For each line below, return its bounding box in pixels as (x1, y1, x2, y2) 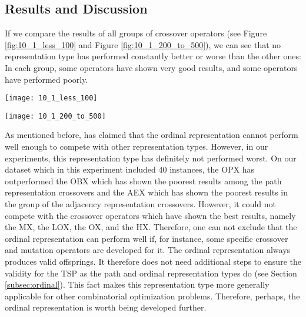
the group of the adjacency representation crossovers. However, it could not (5, 198, 276, 210)
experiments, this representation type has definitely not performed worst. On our (5, 151, 297, 164)
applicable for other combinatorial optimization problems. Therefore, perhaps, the (5, 289, 300, 302)
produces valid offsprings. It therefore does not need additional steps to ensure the (5, 255, 301, 268)
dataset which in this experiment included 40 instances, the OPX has (5, 163, 255, 176)
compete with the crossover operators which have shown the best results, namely (5, 209, 296, 221)
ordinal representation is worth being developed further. (5, 301, 207, 313)
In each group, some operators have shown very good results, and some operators (5, 61, 298, 73)
